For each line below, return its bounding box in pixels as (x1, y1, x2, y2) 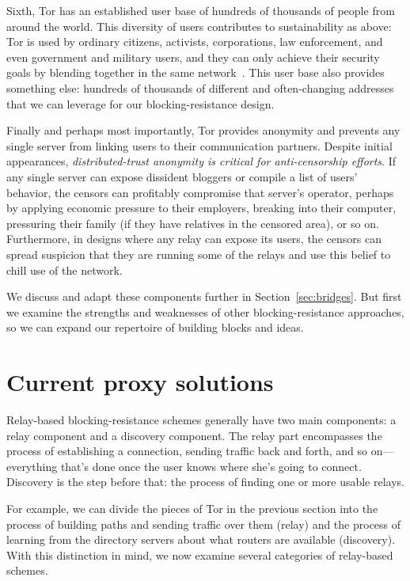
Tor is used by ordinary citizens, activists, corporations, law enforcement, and (6, 33, 383, 50)
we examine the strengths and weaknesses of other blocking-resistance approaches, (6, 303, 404, 320)
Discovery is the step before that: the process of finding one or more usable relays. (6, 473, 404, 490)
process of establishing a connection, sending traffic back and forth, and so (6, 442, 367, 459)
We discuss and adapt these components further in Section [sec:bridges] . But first (6, 288, 402, 305)
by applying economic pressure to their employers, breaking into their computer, (6, 199, 397, 216)
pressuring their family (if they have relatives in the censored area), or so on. (6, 215, 379, 231)
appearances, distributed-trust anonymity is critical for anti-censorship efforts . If (6, 153, 396, 169)
